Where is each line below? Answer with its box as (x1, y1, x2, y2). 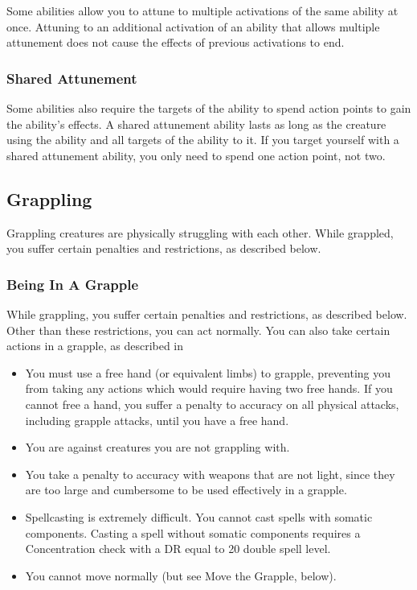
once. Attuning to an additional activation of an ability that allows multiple (6, 18, 380, 35)
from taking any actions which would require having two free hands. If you (25, 380, 393, 397)
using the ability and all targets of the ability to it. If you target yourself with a (6, 131, 399, 148)
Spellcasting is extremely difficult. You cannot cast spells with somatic (25, 508, 373, 525)
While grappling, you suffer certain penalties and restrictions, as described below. (6, 305, 407, 322)
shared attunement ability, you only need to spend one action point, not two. (6, 146, 386, 163)
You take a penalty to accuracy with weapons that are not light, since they (25, 465, 395, 482)
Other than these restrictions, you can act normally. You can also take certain (6, 321, 390, 338)
